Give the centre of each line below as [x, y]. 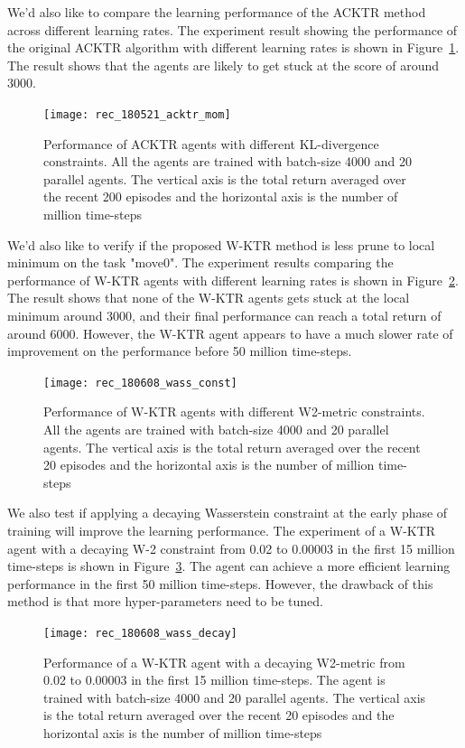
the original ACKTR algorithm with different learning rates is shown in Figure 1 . [233, 47]
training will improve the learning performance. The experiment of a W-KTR [222, 530]
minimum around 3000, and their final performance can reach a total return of [224, 315]
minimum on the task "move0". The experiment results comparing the [200, 262]
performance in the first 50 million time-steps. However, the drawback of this [220, 583]
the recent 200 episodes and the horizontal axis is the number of [221, 196]
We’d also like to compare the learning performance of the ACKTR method [217, 12]
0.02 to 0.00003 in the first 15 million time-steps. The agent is [214, 680]
